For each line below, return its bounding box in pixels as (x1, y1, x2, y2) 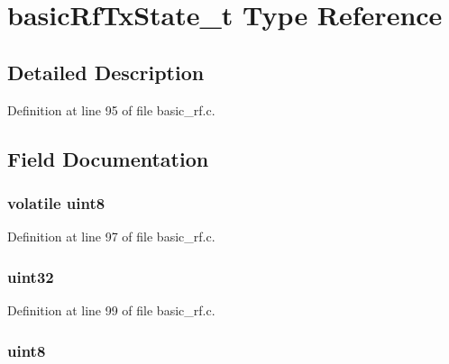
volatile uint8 (7, 191, 105, 214)
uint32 (7, 265, 54, 287)
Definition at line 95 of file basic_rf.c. (7, 100, 215, 119)
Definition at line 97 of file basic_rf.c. (7, 227, 215, 246)
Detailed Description (7, 58, 205, 86)
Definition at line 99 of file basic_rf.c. (7, 300, 215, 319)
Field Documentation (7, 144, 209, 172)
